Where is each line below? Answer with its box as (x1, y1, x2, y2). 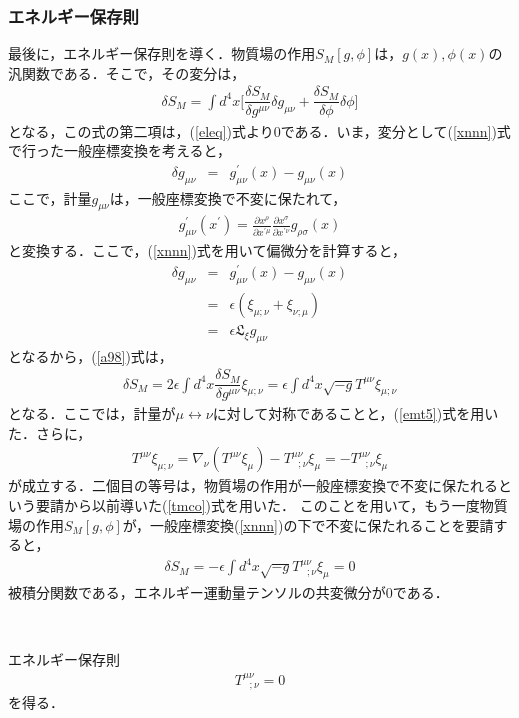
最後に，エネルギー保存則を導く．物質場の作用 (8, 43, 316, 64)
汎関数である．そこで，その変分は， (8, 62, 246, 83)
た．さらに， (8, 422, 92, 443)
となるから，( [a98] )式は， (8, 345, 173, 366)
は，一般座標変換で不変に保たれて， (109, 187, 347, 208)
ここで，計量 (8, 187, 92, 208)
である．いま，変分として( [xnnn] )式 (280, 120, 511, 141)
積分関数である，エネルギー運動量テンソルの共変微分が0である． (21, 582, 449, 603)
